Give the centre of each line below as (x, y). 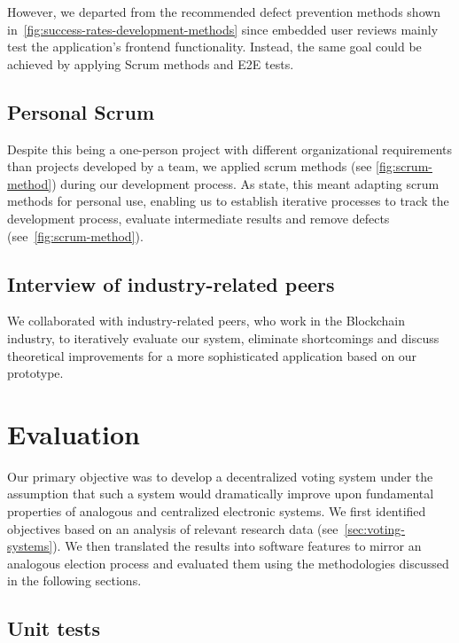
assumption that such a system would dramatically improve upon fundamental (221, 494)
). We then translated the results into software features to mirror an (237, 546)
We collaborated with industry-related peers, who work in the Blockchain (206, 321)
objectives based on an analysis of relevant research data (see (173, 528)
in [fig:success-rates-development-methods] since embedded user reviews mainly (223, 29)
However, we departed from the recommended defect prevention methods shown (224, 12)
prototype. (35, 373)
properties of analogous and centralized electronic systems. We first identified (217, 511)
